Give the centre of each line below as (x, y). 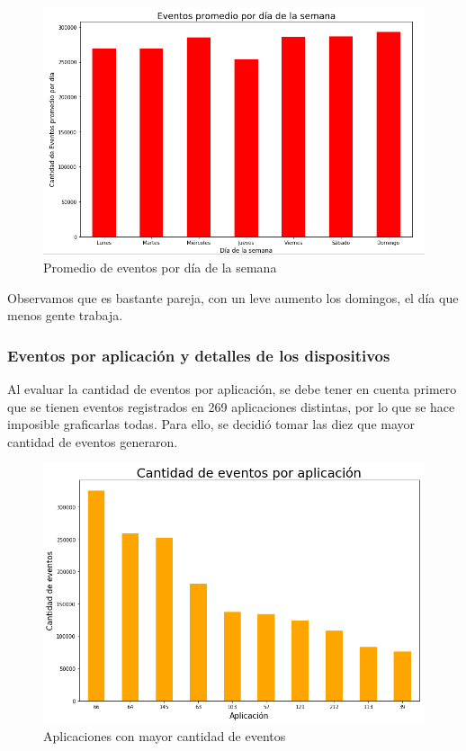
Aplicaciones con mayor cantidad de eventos (165, 735)
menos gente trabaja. (65, 315)
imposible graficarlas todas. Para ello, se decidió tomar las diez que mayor (211, 424)
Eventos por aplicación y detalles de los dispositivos (199, 355)
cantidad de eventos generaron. (93, 441)
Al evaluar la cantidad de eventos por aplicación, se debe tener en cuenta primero (232, 388)
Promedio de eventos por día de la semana (160, 267)
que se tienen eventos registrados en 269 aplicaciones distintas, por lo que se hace (231, 406)
